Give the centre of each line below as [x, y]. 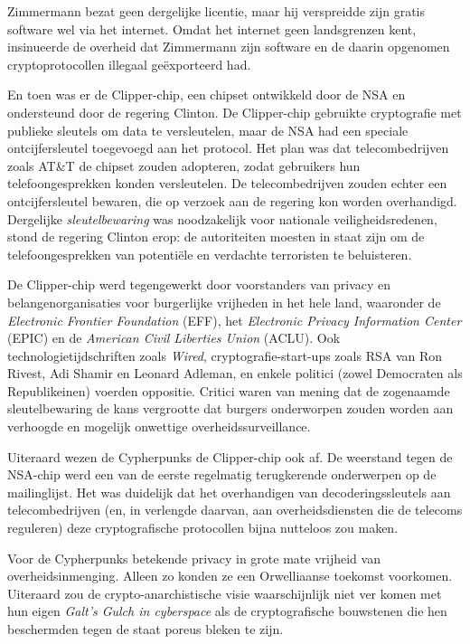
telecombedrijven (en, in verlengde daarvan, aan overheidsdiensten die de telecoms [235, 510]
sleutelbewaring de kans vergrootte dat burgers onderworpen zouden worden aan [230, 408]
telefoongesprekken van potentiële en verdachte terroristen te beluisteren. [210, 254]
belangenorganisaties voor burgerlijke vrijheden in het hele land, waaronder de [224, 302]
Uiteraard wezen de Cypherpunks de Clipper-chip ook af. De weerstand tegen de [230, 456]
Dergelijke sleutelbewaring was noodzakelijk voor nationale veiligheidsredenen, [222, 218]
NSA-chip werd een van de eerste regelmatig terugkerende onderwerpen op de [222, 474]
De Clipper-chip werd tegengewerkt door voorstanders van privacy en [199, 284]
